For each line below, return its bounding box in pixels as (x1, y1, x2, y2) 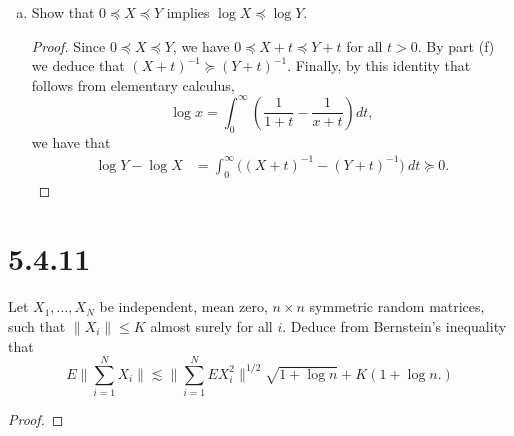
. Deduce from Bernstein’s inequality (282, 315, 507, 336)
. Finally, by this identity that (287, 55, 471, 76)
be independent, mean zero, (99, 296, 268, 317)
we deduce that (31, 55, 125, 76)
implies (166, 2, 210, 22)
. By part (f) (417, 35, 495, 56)
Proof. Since (31, 35, 106, 56)
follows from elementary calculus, (31, 74, 235, 95)
